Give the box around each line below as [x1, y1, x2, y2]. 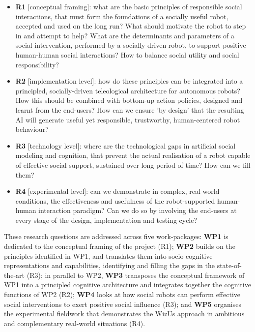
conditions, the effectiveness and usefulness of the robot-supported [15, 195, 215, 206]
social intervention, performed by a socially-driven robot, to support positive [15, 40, 246, 50]
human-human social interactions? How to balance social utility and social [15, 49, 239, 60]
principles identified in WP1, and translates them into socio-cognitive [4, 250, 213, 261]
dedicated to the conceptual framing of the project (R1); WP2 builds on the [4, 241, 235, 251]
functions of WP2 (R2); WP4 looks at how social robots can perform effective [4, 289, 241, 300]
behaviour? [15, 124, 49, 134]
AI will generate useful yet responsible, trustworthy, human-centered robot [15, 114, 240, 124]
